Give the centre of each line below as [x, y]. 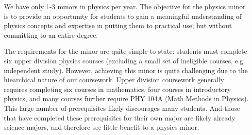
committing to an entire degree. [51, 35]
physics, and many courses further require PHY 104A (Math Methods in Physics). [126, 98]
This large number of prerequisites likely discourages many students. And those [122, 108]
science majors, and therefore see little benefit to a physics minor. [101, 127]
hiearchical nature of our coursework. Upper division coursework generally [114, 80]
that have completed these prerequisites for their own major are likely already [120, 117]
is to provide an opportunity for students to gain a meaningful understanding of [123, 16]
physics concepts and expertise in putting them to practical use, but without [118, 25]
